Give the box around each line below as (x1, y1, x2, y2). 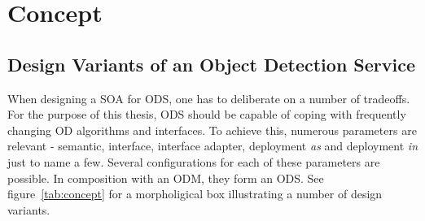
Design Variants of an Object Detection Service (7, 51, 416, 76)
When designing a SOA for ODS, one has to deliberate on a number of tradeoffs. (7, 89, 410, 106)
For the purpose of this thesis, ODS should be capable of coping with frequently (7, 106, 406, 123)
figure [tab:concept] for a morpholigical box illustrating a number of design (7, 185, 383, 202)
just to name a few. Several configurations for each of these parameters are (7, 153, 380, 170)
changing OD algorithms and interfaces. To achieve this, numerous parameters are (7, 121, 417, 138)
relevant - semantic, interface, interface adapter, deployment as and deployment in (7, 137, 418, 154)
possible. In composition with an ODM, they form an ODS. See (7, 169, 324, 186)
